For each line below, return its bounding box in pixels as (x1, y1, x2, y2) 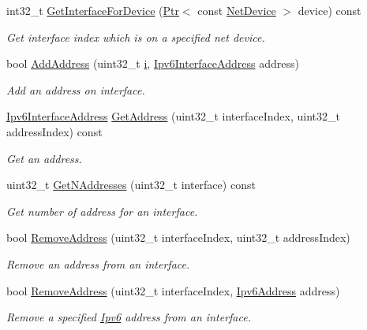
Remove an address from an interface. (6, 255, 190, 272)
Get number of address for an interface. (6, 202, 198, 219)
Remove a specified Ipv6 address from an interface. (6, 309, 251, 325)
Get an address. (6, 150, 82, 166)
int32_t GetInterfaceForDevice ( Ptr (6, 2, 179, 18)
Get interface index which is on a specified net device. (6, 28, 265, 45)
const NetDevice (197, 2, 276, 18)
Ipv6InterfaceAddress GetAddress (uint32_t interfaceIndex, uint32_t (6, 108, 340, 124)
